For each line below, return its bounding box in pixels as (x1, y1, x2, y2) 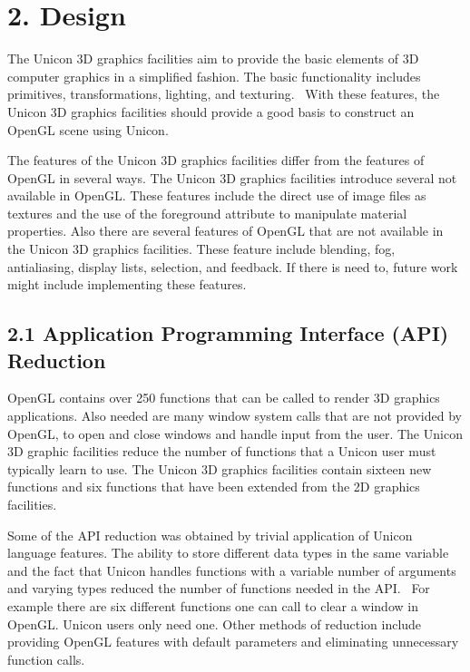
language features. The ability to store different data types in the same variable (7, 543, 449, 562)
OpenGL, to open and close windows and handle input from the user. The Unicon (7, 424, 463, 443)
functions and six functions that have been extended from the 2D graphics (7, 477, 420, 496)
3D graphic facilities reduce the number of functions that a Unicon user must (7, 442, 436, 461)
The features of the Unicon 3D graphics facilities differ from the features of (7, 151, 425, 170)
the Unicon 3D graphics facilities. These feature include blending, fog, (7, 239, 396, 258)
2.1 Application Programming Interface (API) (7, 319, 449, 347)
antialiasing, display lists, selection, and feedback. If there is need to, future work (7, 257, 458, 276)
